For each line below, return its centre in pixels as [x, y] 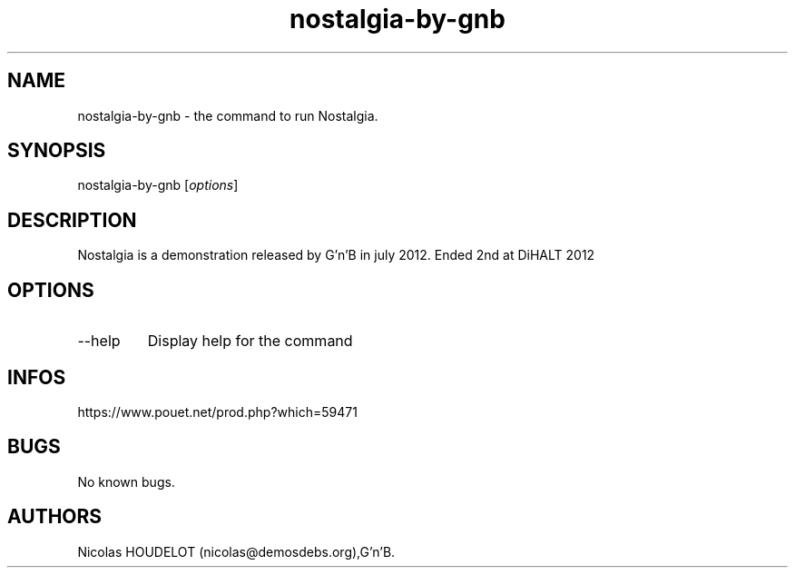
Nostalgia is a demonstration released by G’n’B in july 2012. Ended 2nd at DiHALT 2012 [336, 255]
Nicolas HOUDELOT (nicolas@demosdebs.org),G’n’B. [236, 551]
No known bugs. [126, 481]
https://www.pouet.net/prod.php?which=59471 [217, 411]
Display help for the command [250, 341]
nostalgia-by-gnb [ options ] [158, 185]
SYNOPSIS [57, 151]
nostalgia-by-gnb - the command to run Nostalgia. [228, 115]
